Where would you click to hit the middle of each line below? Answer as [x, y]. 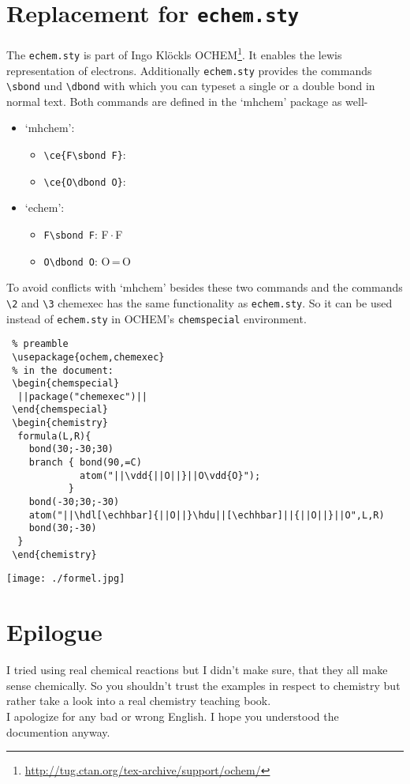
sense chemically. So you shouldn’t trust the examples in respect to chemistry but [203, 685]
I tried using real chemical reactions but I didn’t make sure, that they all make [197, 670]
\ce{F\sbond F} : [85, 155]
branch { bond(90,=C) [85, 463]
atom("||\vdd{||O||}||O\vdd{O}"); [170, 475]
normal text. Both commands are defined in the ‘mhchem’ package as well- [187, 101]
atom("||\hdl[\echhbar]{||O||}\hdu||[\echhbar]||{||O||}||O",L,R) [207, 515]
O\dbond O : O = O [87, 260]
